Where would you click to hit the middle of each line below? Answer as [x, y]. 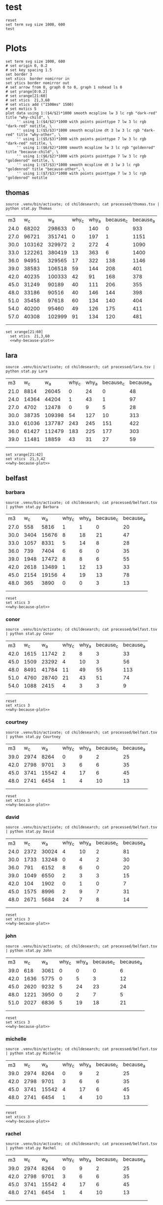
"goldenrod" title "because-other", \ [45, 169]
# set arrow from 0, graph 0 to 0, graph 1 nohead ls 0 [64, 87]
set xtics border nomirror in [38, 79]
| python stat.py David [30, 832]
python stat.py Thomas [29, 208]
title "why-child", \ [28, 117]
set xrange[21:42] [24, 454]
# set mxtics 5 [21, 109]
